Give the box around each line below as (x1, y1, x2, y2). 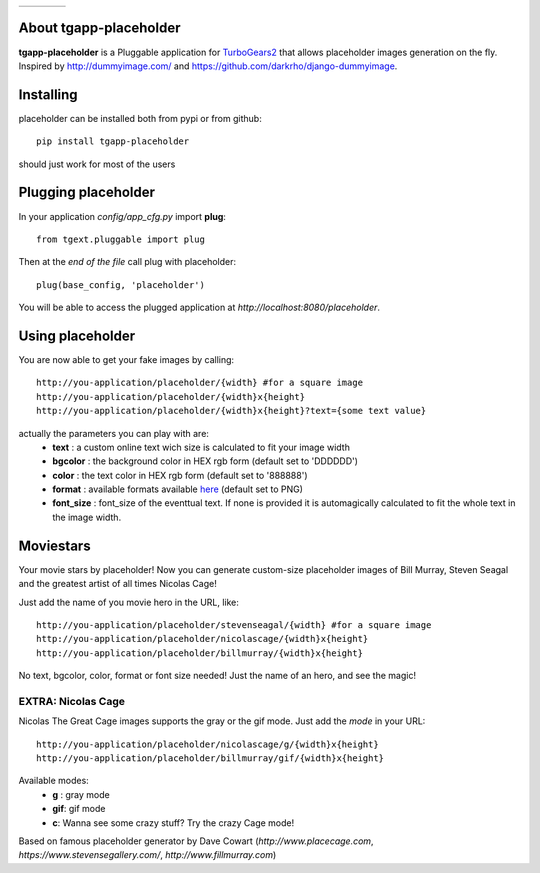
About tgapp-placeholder (18, 20, 181, 37)
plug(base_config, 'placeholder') (36, 279, 205, 290)
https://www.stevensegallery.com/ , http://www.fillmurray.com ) (18, 849, 277, 861)
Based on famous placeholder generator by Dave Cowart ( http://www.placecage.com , (18, 835, 374, 847)
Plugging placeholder (18, 184, 155, 201)
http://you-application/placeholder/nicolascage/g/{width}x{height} (36, 738, 379, 750)
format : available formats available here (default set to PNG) (52, 483, 304, 495)
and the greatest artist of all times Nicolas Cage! (18, 578, 217, 590)
